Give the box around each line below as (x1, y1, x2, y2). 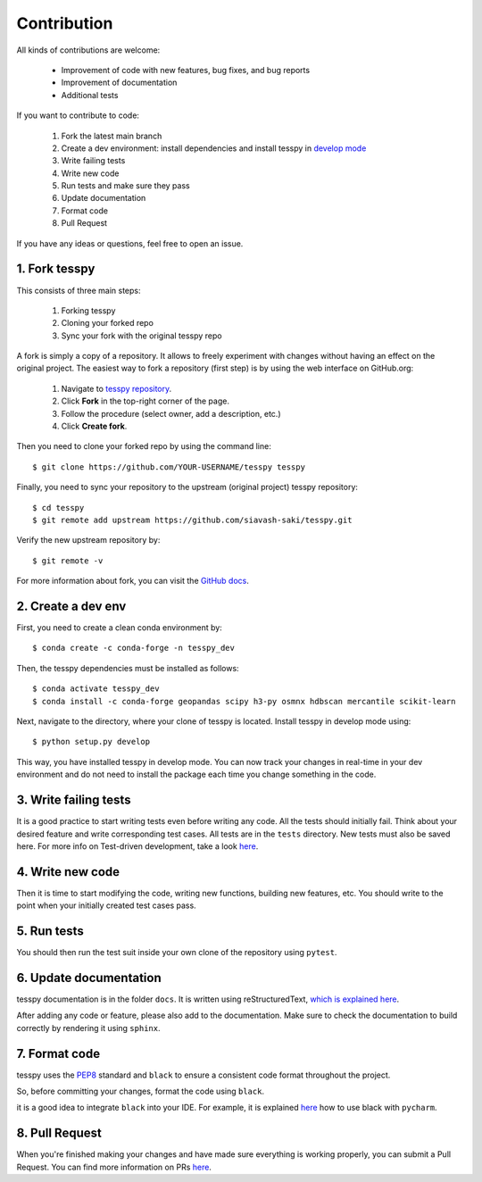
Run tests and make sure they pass (61, 180, 191, 191)
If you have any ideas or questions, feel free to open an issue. (16, 237, 244, 249)
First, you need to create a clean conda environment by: (16, 622, 222, 633)
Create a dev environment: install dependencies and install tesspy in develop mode (61, 143, 367, 154)
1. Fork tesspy (16, 262, 96, 277)
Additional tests (61, 89, 119, 100)
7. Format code (16, 1045, 101, 1061)
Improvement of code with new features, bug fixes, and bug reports (61, 64, 311, 75)
